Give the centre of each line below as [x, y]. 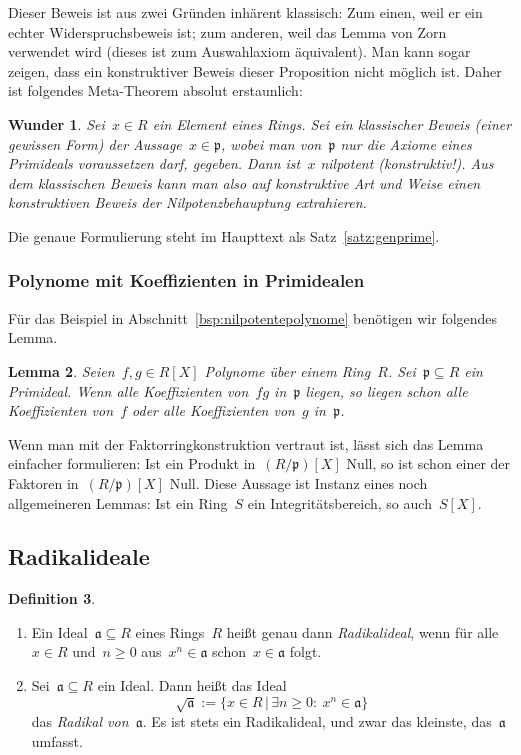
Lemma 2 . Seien [61, 370]
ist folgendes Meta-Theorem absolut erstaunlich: [155, 90]
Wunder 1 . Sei [56, 123]
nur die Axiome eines [406, 143]
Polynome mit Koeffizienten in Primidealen [186, 280]
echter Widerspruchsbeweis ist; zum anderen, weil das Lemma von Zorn [227, 31]
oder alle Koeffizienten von [213, 410]
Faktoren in [43, 482]
